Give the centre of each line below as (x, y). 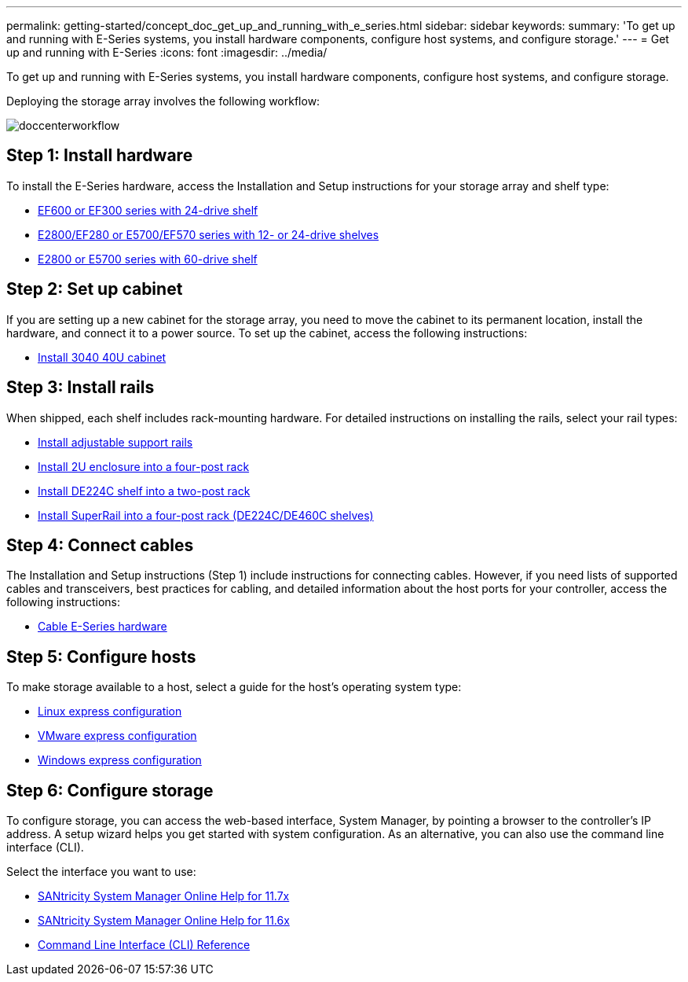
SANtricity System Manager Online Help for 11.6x (164, 921)
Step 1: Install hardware (100, 156)
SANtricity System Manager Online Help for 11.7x (164, 896)
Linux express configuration (110, 712)
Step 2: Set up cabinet (95, 289)
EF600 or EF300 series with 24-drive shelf (148, 210)
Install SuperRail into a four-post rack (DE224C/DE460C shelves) (206, 515)
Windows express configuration (120, 760)
